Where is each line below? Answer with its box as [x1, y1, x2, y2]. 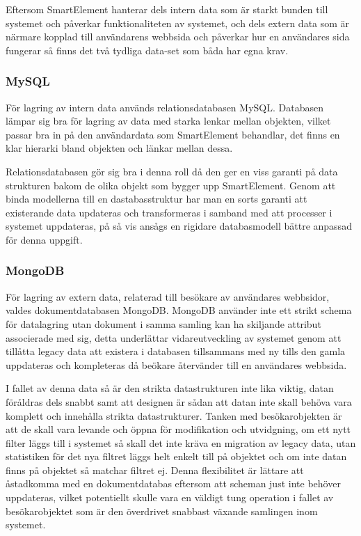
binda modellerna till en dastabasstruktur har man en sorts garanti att [6, 191, 307, 206]
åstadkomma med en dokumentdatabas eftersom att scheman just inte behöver [6, 476, 341, 491]
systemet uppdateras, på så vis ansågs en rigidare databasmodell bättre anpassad [6, 219, 352, 233]
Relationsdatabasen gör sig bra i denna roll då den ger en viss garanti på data [6, 164, 338, 178]
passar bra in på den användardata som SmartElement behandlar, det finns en [6, 127, 340, 141]
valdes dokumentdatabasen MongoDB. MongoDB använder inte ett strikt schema [6, 303, 352, 317]
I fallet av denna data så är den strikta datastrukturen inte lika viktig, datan [6, 381, 334, 395]
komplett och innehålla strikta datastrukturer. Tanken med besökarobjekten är [6, 408, 342, 423]
